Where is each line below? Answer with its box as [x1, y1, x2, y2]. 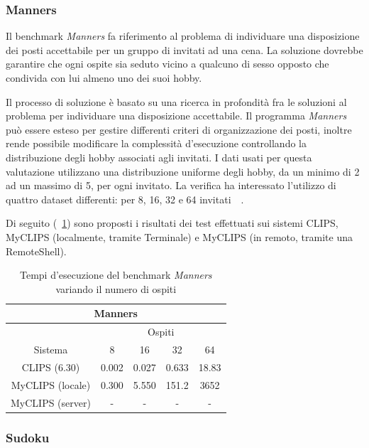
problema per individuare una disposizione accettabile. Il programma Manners [6, 108, 347, 123]
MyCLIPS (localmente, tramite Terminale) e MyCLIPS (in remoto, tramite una [6, 229, 353, 244]
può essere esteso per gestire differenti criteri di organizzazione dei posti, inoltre [6, 122, 352, 137]
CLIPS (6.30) [21, 359, 80, 374]
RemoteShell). [6, 243, 67, 258]
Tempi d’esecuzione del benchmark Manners [19, 267, 212, 282]
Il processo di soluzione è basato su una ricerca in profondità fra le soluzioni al [6, 94, 347, 109]
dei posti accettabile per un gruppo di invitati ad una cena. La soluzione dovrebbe [6, 42, 363, 57]
